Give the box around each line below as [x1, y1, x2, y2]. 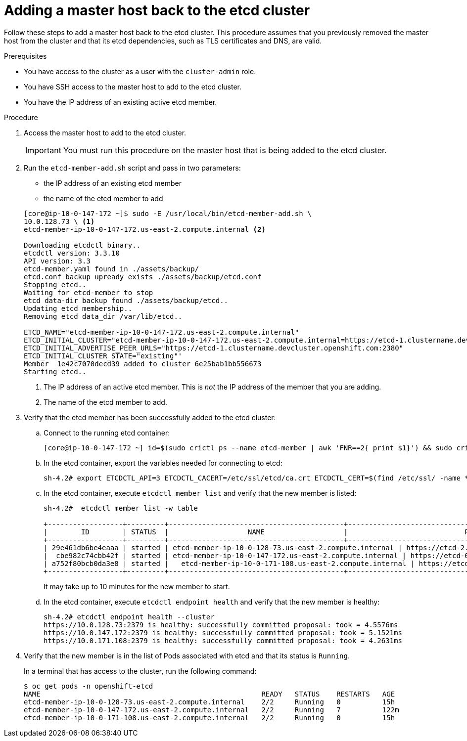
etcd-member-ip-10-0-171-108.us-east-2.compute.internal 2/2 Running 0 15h [24, 713, 395, 722]
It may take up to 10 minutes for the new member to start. [44, 582, 230, 591]
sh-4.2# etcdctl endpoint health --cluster [44, 612, 215, 621]
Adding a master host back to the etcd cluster [4, 2, 310, 19]
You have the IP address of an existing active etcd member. [24, 97, 217, 106]
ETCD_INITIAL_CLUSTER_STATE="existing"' [24, 351, 183, 360]
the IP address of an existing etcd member [44, 178, 182, 187]
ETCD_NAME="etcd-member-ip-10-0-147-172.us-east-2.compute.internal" [24, 328, 299, 336]
